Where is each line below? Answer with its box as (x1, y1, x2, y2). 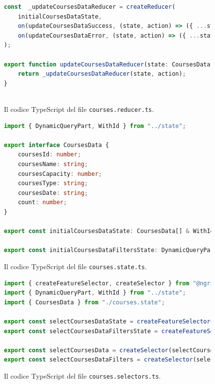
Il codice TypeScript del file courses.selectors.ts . (4, 370, 161, 381)
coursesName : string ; (18, 160, 88, 168)
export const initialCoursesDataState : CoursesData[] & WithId (4, 228, 214, 235)
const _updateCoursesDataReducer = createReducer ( (4, 3, 175, 10)
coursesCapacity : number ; (18, 170, 102, 177)
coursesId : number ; (18, 151, 81, 158)
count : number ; (18, 199, 67, 206)
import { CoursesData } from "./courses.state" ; (4, 299, 165, 306)
